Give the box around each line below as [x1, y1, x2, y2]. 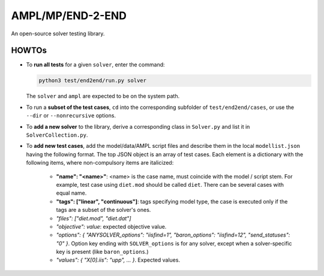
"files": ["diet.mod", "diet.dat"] [56, 214, 131, 222]
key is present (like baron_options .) [56, 248, 149, 256]
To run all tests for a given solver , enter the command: [26, 61, 165, 68]
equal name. [56, 189, 87, 197]
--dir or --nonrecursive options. [26, 112, 116, 119]
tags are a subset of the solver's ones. [56, 207, 151, 214]
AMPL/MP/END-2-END [11, 9, 127, 22]
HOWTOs [11, 46, 47, 56]
